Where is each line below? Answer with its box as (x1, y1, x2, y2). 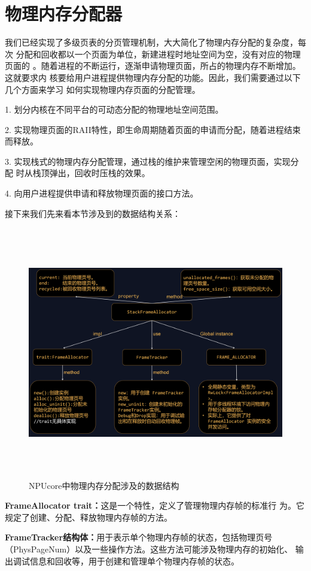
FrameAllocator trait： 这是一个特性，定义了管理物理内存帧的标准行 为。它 (5, 499, 305, 512)
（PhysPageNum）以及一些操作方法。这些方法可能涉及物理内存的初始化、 (5, 542, 293, 555)
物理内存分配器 (5, 1, 123, 26)
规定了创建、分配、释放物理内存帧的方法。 (5, 510, 172, 523)
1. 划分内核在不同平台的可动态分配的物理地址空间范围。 (5, 103, 224, 116)
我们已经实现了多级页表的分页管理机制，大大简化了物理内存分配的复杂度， (5, 36, 298, 49)
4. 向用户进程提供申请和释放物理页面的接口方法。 (5, 187, 199, 200)
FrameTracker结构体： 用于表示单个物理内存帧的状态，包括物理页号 (5, 531, 273, 543)
